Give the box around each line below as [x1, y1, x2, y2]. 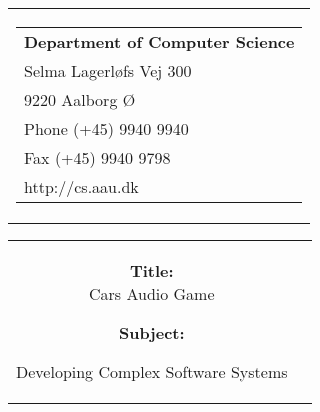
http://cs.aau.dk [24, 175, 139, 198]
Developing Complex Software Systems [16, 360, 288, 383]
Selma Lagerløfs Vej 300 [24, 59, 192, 82]
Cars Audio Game [88, 282, 215, 305]
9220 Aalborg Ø [24, 88, 136, 111]
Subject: [118, 321, 185, 344]
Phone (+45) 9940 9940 [24, 117, 189, 140]
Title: [129, 259, 174, 282]
